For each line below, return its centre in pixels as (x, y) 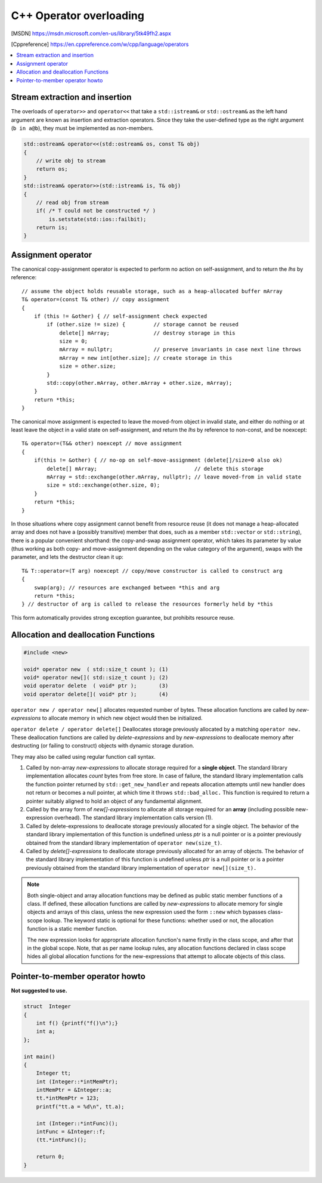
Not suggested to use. (39, 991)
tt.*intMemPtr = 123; (68, 1098)
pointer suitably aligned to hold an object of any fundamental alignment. (114, 801)
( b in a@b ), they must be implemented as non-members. (82, 128)
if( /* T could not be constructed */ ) (96, 211)
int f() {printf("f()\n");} (77, 1023)
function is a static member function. (72, 929)
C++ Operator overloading (78, 16)
